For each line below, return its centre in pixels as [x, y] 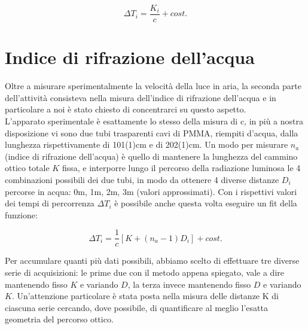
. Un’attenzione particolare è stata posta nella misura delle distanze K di [145, 296]
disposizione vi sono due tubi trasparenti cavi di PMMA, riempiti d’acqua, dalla [152, 132]
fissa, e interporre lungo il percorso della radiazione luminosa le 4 [181, 168]
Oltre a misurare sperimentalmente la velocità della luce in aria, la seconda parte [153, 86]
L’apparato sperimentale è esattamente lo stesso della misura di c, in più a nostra [154, 121]
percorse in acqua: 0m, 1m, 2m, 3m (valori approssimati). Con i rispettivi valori [151, 191]
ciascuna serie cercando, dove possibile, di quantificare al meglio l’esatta [136, 307]
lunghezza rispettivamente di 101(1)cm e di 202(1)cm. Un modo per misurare [147, 144]
